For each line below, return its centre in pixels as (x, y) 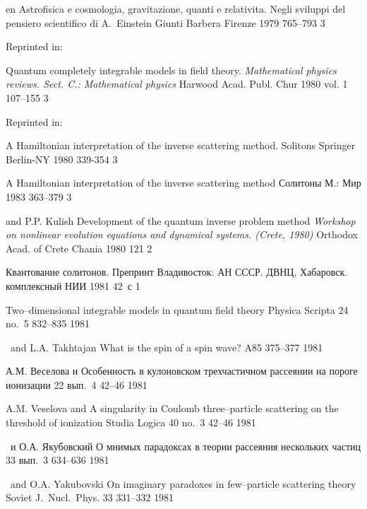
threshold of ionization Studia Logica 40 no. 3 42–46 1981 (131, 422)
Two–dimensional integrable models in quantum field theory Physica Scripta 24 (177, 309)
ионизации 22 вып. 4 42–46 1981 (77, 384)
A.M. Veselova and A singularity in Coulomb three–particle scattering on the (172, 408)
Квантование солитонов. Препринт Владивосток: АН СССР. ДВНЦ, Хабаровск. (177, 272)
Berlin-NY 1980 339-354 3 (62, 159)
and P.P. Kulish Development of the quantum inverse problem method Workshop (181, 220)
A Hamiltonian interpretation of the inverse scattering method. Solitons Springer (181, 145)
